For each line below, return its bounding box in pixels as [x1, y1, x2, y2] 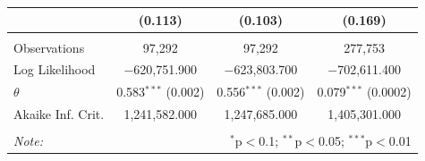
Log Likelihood [13, 60, 96, 79]
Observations [13, 38, 85, 56]
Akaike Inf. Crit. [13, 105, 105, 123]
